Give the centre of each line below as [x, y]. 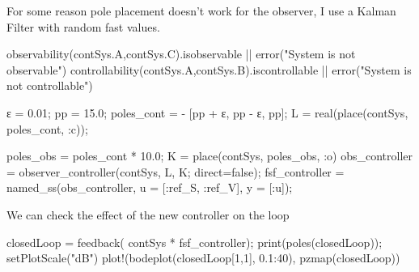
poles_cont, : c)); [47, 128]
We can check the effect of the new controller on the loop [148, 214]
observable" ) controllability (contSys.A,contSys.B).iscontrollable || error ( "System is [209, 69]
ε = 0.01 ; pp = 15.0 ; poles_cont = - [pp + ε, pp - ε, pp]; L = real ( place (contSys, [207, 112]
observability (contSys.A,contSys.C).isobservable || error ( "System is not [181, 54]
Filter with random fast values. [83, 26]
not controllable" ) [50, 85]
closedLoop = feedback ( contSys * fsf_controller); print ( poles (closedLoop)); [195, 242]
